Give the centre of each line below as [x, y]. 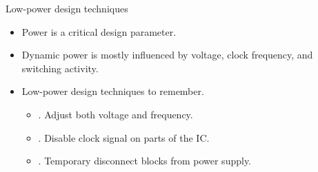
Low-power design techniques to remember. [113, 91]
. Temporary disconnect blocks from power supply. [145, 161]
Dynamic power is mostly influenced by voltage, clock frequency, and [167, 55]
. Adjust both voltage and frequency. [116, 114]
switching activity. [60, 68]
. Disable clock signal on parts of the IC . [124, 137]
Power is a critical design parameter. [99, 31]
